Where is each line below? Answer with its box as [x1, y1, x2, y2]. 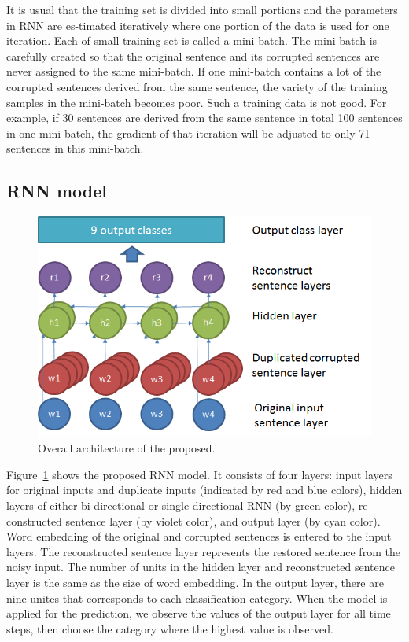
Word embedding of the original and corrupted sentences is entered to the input [6, 528, 392, 544]
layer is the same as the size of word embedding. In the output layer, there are [6, 574, 384, 590]
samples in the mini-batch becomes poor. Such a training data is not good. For [6, 94, 387, 110]
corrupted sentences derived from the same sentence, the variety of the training [6, 78, 388, 94]
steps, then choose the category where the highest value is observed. [6, 620, 333, 636]
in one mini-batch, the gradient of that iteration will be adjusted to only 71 [6, 124, 370, 141]
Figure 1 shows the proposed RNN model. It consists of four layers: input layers [6, 466, 392, 482]
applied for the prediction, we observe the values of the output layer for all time [6, 605, 391, 622]
